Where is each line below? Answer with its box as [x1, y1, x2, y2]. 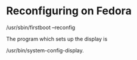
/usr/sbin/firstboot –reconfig [6, 24, 76, 31]
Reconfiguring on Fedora [6, 4, 132, 18]
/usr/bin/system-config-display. [6, 46, 85, 54]
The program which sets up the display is [6, 35, 108, 42]
